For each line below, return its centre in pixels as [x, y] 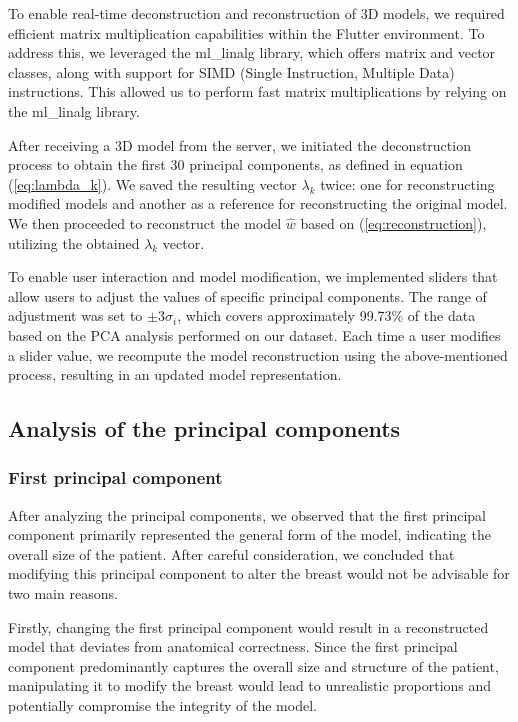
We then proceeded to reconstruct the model [145, 222]
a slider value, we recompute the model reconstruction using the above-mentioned [258, 354]
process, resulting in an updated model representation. [175, 374]
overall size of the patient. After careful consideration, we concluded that [231, 553]
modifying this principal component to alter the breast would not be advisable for [259, 573]
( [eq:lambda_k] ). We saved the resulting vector [152, 183]
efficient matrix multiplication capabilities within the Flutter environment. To [246, 32]
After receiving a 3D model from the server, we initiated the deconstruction [239, 144]
